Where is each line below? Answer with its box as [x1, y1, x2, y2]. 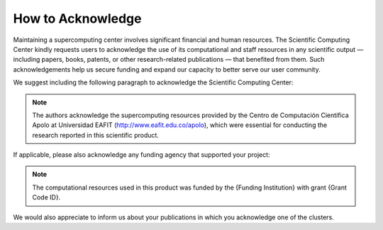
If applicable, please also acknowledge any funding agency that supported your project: [13, 150, 270, 159]
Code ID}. [32, 193, 61, 202]
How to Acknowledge [13, 11, 142, 26]
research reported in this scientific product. [32, 131, 160, 139]
